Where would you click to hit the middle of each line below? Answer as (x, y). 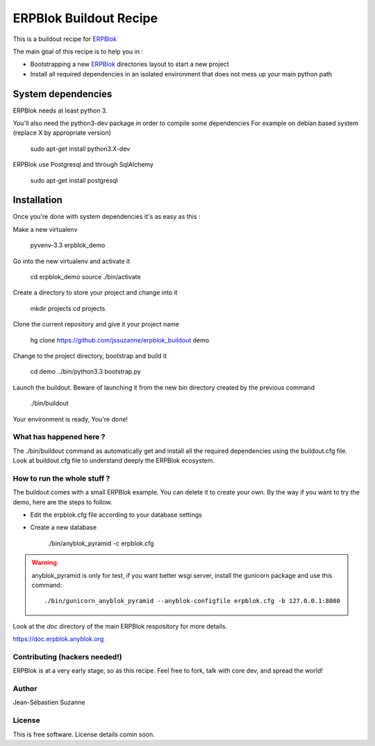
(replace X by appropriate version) (62, 133)
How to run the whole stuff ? (61, 478)
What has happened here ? (59, 437)
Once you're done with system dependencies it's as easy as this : (107, 217)
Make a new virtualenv (45, 229)
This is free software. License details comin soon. (84, 734)
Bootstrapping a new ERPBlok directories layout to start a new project (130, 64)
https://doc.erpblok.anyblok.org (58, 639)
